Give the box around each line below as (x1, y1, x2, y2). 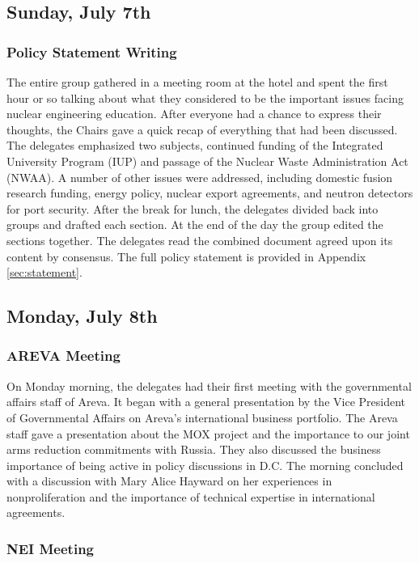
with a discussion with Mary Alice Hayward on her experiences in (6, 472, 332, 489)
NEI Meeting (6, 538, 94, 558)
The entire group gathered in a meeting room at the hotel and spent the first (6, 74, 388, 90)
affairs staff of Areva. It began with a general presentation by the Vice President (6, 393, 405, 410)
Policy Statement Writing (6, 41, 177, 61)
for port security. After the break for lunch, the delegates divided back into (6, 200, 379, 217)
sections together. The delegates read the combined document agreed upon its (6, 231, 393, 248)
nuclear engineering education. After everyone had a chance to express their (6, 105, 382, 122)
